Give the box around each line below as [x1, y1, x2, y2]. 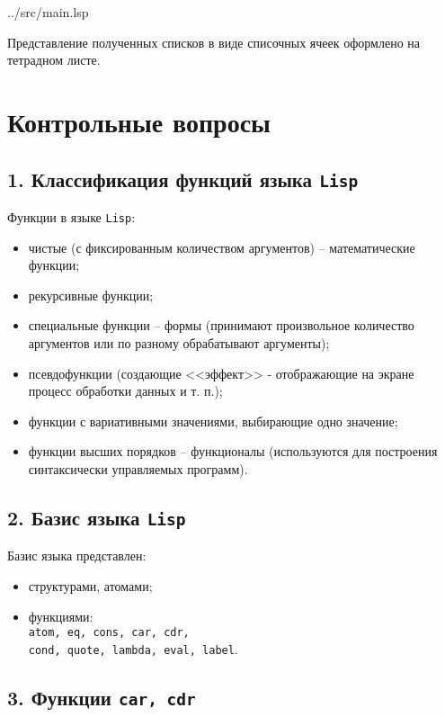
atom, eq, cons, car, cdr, [28, 626, 190, 640]
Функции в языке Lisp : [7, 207, 136, 226]
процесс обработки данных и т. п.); [28, 381, 223, 400]
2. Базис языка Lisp [7, 503, 186, 531]
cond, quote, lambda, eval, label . [28, 639, 238, 658]
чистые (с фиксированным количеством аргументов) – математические [28, 238, 415, 256]
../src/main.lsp [7, 3, 89, 21]
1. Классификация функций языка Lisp [7, 165, 359, 193]
